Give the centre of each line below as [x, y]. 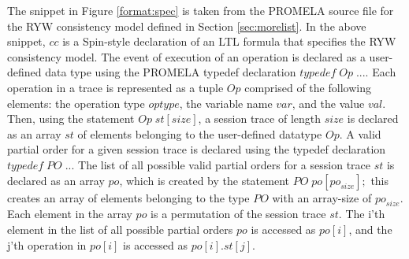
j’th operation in [47, 244]
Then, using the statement [71, 118]
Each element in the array [70, 214]
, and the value [328, 103]
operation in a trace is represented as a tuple [115, 87]
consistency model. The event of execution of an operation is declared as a [186, 56]
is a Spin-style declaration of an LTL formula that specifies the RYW [229, 41]
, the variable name [226, 103]
